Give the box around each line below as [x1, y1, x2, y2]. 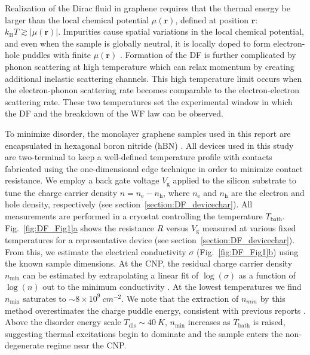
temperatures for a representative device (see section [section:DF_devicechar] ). [5, 234, 295, 246]
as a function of [238, 268, 296, 281]
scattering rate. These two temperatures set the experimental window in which [5, 95, 293, 108]
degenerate [5, 339, 44, 351]
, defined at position [175, 13, 249, 26]
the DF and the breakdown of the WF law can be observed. [5, 107, 223, 120]
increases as [188, 316, 231, 328]
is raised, [253, 316, 286, 328]
